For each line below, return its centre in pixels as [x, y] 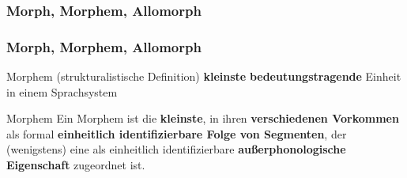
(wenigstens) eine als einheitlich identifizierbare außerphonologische [176, 149]
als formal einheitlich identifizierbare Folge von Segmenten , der [177, 133]
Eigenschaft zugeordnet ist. [76, 165]
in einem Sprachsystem [62, 91]
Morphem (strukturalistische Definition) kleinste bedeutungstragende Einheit [204, 76]
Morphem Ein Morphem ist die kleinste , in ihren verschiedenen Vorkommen [203, 118]
